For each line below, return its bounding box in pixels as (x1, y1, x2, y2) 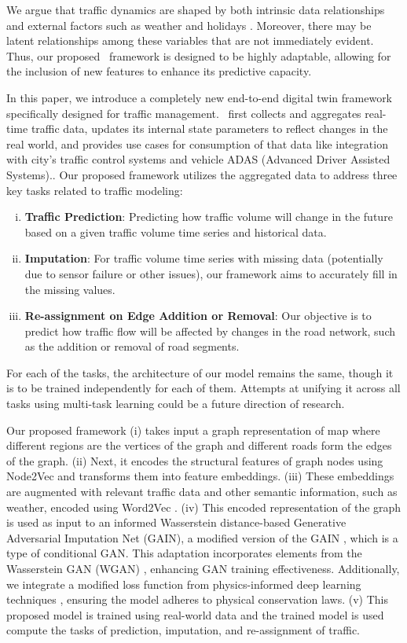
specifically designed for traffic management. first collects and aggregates (6, 105, 361, 121)
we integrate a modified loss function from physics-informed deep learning (6, 575, 361, 592)
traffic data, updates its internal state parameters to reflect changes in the (31, 120, 388, 137)
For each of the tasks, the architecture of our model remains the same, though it (6, 364, 394, 380)
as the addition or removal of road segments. (24, 338, 240, 355)
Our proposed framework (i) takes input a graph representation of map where (6, 421, 380, 438)
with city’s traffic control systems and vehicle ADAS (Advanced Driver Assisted (6, 151, 390, 167)
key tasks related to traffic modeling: (6, 182, 183, 198)
